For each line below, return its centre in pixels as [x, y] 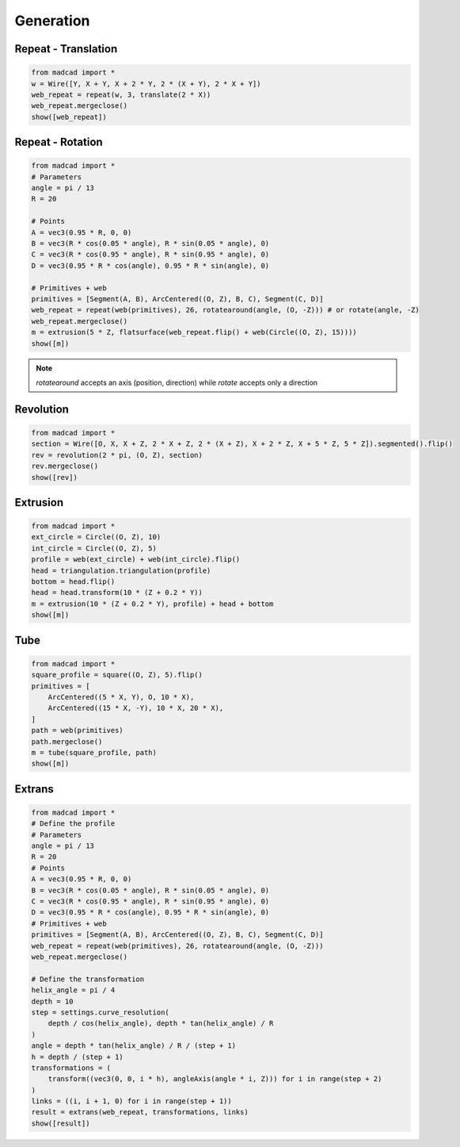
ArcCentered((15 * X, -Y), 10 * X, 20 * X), [136, 708]
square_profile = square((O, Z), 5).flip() [117, 675]
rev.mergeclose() [65, 466]
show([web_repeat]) [69, 117]
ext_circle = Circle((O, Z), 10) [96, 537]
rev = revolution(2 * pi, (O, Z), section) [117, 455]
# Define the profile [73, 824]
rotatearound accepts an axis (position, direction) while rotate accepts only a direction [177, 382]
